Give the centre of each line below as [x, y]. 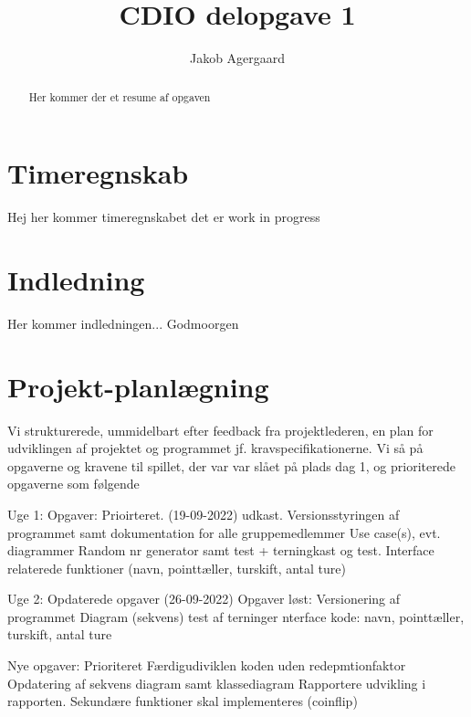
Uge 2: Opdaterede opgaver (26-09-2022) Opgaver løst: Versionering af [204, 599]
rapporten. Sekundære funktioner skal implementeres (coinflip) [183, 701]
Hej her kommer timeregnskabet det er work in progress [164, 217]
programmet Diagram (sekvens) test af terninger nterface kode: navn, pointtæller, [236, 616]
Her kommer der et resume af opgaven [120, 96]
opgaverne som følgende [73, 484]
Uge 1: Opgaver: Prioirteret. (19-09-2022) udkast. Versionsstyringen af [204, 514]
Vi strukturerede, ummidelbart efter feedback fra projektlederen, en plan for [220, 430]
